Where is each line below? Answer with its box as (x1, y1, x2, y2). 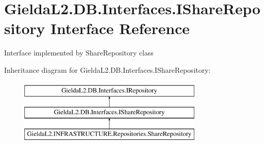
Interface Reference (50, 18, 190, 39)
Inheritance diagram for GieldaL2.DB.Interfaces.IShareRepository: (4, 64, 211, 75)
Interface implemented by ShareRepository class (4, 47, 154, 58)
